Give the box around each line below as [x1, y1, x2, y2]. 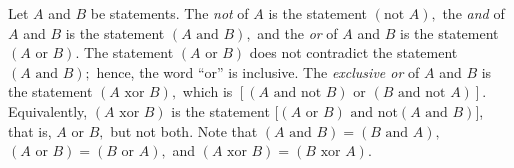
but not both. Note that [110, 120, 258, 141]
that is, [8, 120, 52, 141]
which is [182, 81, 233, 102]
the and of [442, 3, 505, 23]
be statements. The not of [90, 3, 249, 23]
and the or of [257, 22, 338, 43]
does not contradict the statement [249, 42, 458, 63]
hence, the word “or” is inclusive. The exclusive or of [96, 61, 420, 82]
